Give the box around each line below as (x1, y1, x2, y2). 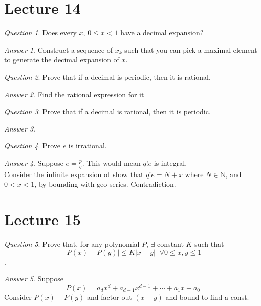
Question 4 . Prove (4, 140, 60, 151)
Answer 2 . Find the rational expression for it (4, 89, 144, 99)
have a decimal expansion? (120, 27, 204, 38)
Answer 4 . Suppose (4, 157, 63, 168)
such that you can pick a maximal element (124, 44, 257, 55)
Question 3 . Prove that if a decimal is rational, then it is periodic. (4, 106, 211, 117)
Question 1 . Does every (4, 27, 77, 38)
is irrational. (68, 140, 107, 151)
